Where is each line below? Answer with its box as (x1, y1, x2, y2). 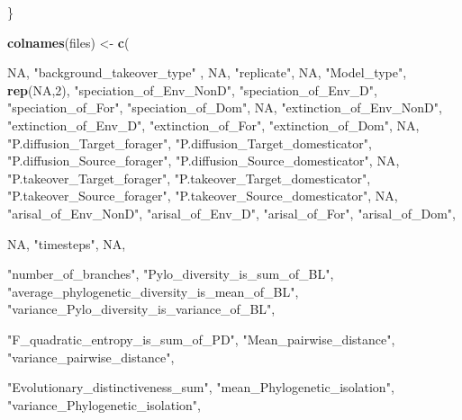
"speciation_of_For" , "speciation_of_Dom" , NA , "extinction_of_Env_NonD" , (7, 98, 442, 117)
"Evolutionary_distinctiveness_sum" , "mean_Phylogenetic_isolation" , (7, 378, 394, 397)
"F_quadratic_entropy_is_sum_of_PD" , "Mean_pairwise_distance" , (7, 329, 395, 348)
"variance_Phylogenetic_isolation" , (7, 395, 201, 414)
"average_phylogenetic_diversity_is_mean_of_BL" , (7, 281, 299, 300)
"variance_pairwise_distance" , (7, 347, 175, 366)
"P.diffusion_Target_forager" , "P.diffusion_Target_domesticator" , (7, 133, 372, 152)
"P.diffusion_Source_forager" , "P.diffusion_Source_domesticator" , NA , (7, 151, 400, 170)
